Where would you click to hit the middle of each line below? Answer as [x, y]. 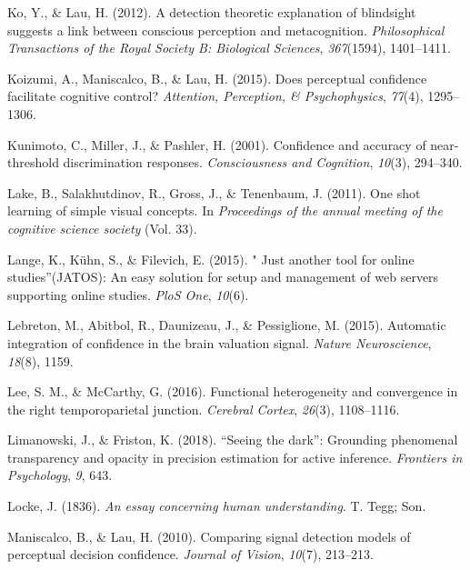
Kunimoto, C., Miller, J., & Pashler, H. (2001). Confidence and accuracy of [217, 144]
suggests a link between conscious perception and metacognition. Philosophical [226, 30]
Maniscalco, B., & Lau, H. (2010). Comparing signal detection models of [209, 536]
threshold [33, 162]
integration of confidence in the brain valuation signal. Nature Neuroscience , [220, 342]
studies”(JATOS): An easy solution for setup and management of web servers [223, 277]
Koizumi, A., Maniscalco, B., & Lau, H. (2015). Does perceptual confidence [217, 78]
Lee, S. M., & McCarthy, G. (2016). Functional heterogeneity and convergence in [233, 391]
